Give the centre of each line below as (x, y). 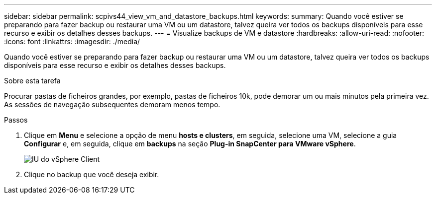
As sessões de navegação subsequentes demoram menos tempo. (112, 104)
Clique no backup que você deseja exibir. (92, 174)
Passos (16, 120)
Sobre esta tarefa (32, 81)
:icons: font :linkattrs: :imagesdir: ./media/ (72, 41)
